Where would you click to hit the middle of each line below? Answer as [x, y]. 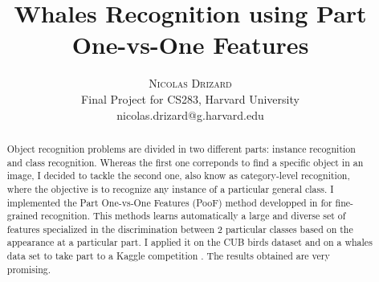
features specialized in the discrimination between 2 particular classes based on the [180, 229]
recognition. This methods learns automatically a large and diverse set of [194, 216]
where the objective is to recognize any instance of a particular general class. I [170, 188]
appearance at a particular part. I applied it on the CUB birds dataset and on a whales [189, 242]
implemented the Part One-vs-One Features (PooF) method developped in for [169, 202]
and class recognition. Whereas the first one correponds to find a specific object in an [185, 162]
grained [22, 216]
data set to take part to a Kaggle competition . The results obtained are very [168, 256]
